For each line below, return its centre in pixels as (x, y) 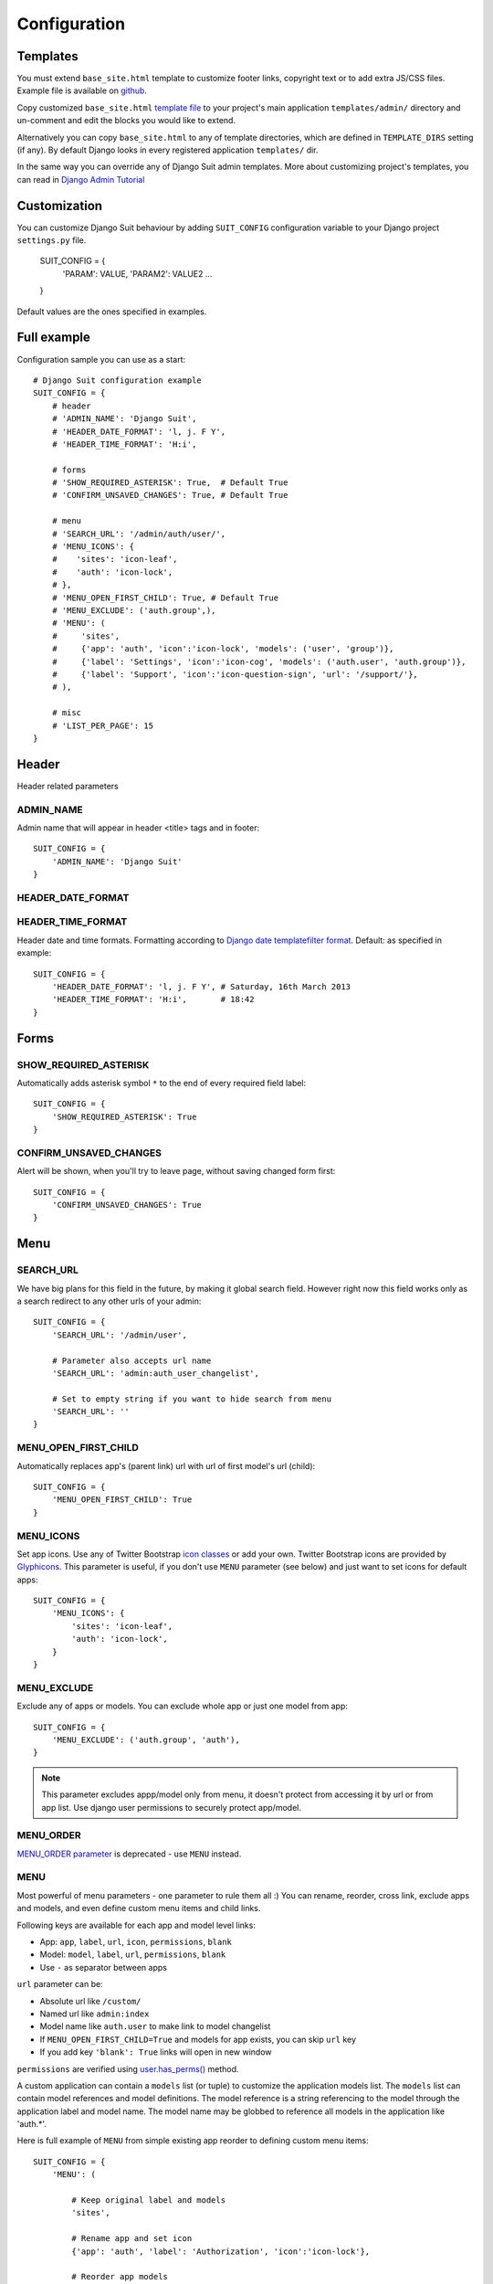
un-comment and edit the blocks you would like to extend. (126, 121)
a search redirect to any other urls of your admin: (109, 1301)
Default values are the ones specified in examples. (112, 312)
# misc (67, 713)
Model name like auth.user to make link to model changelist (155, 2026)
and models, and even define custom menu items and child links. (139, 1909)
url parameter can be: (60, 1984)
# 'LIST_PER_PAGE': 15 (103, 725)
